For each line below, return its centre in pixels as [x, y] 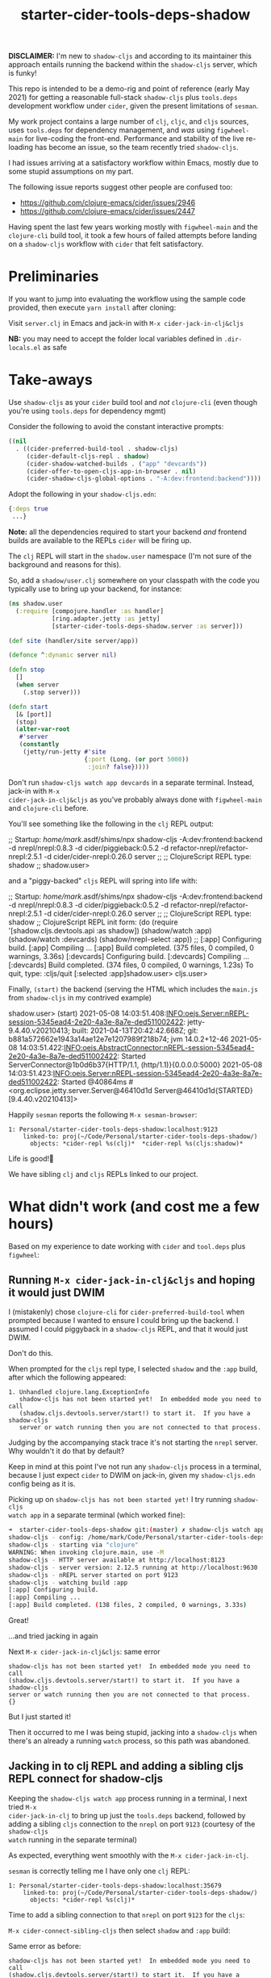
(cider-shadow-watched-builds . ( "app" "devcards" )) [117, 464]
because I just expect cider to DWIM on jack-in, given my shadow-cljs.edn [132, 1475]
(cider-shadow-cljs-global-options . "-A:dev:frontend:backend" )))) [144, 479]
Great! [19, 1621]
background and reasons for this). [65, 565]
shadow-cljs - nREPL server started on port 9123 [94, 1575]
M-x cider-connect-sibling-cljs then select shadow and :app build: [119, 1930]
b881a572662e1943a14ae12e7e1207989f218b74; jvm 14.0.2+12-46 [119, 1039]
